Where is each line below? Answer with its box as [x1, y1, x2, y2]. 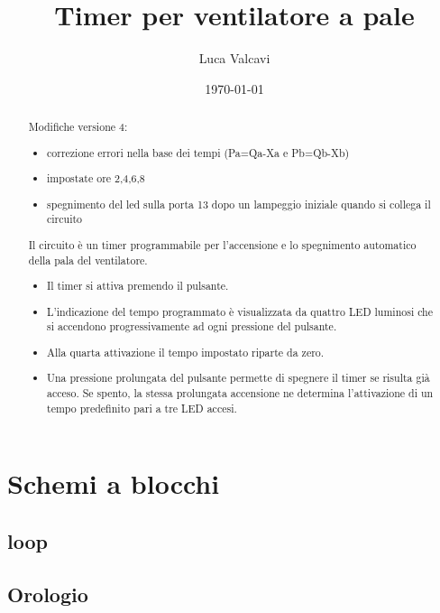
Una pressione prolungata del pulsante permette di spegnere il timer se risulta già [47, 370, 430, 385]
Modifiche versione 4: [28, 119, 128, 135]
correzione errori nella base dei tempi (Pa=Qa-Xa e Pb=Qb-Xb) [47, 144, 350, 160]
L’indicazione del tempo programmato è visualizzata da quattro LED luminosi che [47, 303, 433, 319]
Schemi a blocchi [7, 465, 220, 502]
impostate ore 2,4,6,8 [47, 171, 145, 186]
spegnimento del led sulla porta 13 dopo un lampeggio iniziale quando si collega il [47, 196, 431, 211]
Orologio [7, 580, 88, 608]
